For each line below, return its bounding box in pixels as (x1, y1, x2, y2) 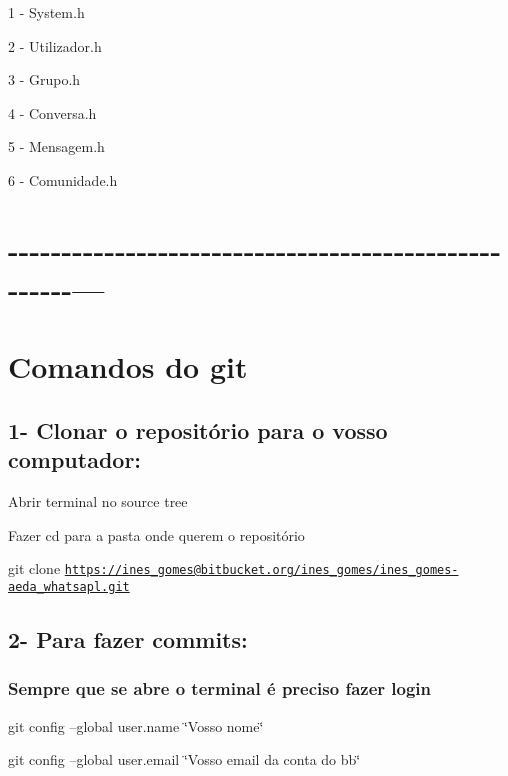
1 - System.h (8, 2, 85, 22)
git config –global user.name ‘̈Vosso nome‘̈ (8, 715, 264, 736)
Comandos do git (8, 346, 248, 387)
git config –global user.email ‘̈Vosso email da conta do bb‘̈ (8, 749, 361, 770)
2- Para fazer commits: (8, 623, 248, 654)
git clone (8, 558, 61, 579)
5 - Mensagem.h (8, 136, 105, 157)
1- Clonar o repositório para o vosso (8, 414, 388, 445)
